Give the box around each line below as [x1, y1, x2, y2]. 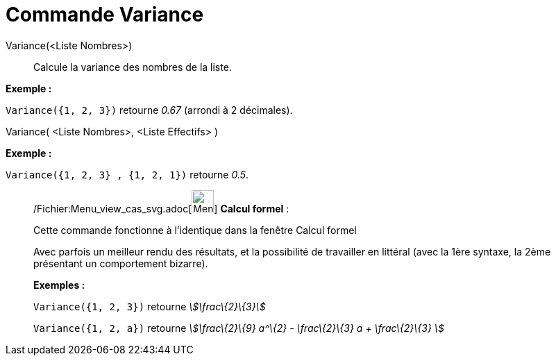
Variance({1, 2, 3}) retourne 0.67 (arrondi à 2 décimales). [6, 103, 293, 116]
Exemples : [33, 278, 85, 291]
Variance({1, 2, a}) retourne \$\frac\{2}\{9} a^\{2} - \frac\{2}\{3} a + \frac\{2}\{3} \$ [33, 321, 444, 334]
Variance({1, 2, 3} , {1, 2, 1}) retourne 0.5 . [6, 168, 249, 180]
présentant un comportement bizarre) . [33, 257, 208, 269]
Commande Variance [6, 3, 204, 26]
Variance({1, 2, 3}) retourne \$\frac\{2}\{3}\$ [33, 300, 266, 312]
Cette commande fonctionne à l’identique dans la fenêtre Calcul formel [33, 224, 357, 236]
